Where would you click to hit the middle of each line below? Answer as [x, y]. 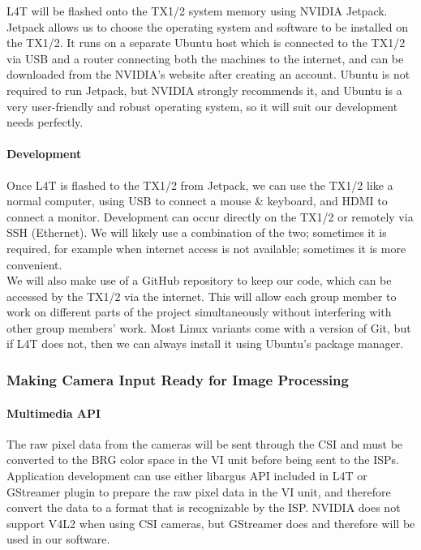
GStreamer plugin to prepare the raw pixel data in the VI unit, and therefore [199, 491]
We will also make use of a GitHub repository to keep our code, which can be [199, 280]
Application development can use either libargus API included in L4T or [187, 475]
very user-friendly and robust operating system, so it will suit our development [202, 106]
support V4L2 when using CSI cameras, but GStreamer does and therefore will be [211, 523]
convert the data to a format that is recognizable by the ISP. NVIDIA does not [204, 507]
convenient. [34, 264]
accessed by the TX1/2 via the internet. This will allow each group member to [202, 296]
